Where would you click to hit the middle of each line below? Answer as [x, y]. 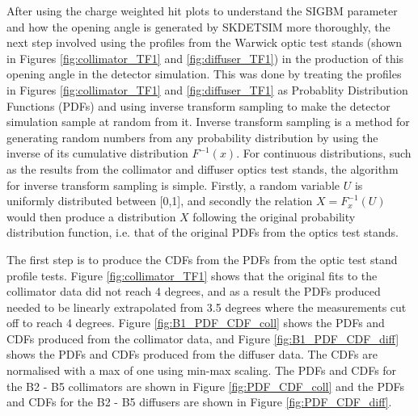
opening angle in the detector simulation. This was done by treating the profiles [204, 74]
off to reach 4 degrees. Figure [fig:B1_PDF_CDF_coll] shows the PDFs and [196, 323]
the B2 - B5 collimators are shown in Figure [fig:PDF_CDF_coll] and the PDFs [206, 386]
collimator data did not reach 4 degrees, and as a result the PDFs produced [194, 291]
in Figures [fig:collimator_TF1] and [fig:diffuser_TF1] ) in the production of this [205, 58]
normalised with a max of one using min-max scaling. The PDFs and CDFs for [202, 370]
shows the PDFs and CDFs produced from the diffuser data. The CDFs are [192, 354]
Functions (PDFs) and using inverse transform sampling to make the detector [198, 105]
